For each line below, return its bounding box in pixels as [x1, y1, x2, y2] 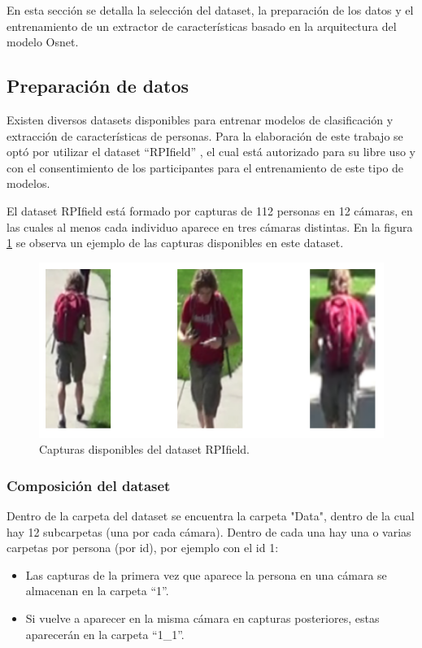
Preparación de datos [7, 73, 189, 98]
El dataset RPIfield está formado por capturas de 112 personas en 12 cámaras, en [7, 202, 413, 219]
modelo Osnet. [7, 33, 79, 50]
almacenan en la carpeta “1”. [25, 582, 169, 599]
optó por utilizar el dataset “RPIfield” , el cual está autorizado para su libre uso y [7, 143, 415, 160]
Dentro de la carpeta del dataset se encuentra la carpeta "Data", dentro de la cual [7, 507, 415, 524]
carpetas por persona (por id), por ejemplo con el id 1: [7, 539, 279, 556]
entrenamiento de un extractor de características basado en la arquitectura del [7, 17, 397, 34]
